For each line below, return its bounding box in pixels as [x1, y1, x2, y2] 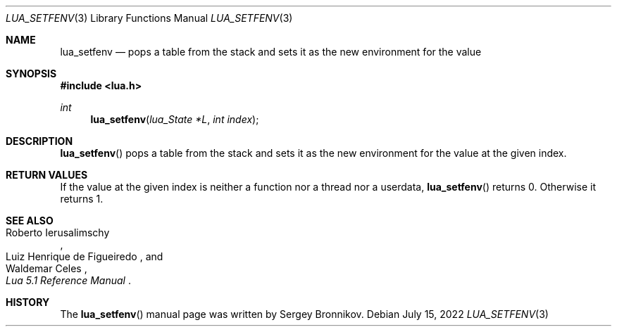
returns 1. [60, 193, 104, 205]
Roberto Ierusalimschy [6, 226, 110, 238]
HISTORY [6, 296, 50, 308]
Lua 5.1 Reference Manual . [6, 274, 131, 286]
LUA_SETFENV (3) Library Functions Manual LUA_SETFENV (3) [6, 12, 293, 24]
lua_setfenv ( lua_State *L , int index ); [90, 113, 259, 125]
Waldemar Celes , [6, 262, 87, 274]
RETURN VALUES [6, 169, 88, 181]
